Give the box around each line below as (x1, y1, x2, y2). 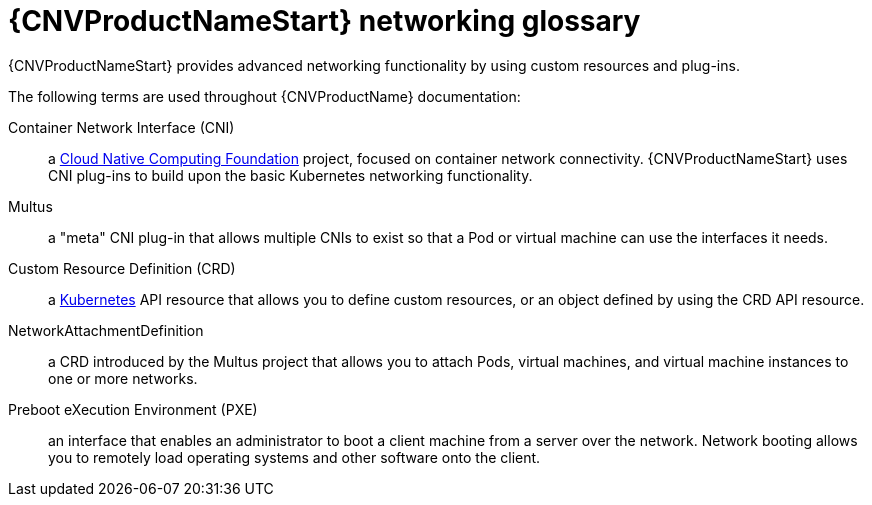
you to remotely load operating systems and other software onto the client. (48, 448, 541, 466)
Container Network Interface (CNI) (8, 118, 235, 136)
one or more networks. (48, 369, 198, 387)
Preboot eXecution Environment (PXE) (8, 400, 258, 418)
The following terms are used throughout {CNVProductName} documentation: (8, 87, 521, 105)
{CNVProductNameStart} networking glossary (8, 4, 641, 38)
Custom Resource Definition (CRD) (8, 259, 236, 277)
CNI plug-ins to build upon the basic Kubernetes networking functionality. (48, 166, 533, 184)
